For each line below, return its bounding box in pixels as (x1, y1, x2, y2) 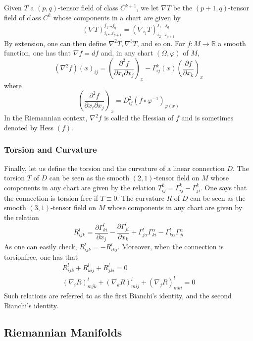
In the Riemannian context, (4, 113, 88, 123)
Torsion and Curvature (4, 143, 97, 156)
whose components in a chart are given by (53, 12, 181, 22)
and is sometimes (181, 113, 233, 123)
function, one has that (4, 48, 71, 58)
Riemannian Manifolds (4, 324, 122, 340)
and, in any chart (101, 48, 153, 58)
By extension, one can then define (4, 38, 106, 48)
